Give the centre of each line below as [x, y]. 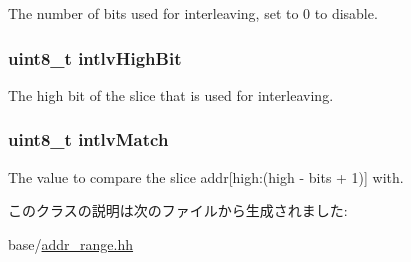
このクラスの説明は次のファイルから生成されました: [178, 210]
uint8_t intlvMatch [88, 139]
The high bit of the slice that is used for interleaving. [171, 94]
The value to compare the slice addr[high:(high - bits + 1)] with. [206, 176]
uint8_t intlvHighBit [95, 57]
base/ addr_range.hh [71, 243]
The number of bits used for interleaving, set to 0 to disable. [193, 13]
